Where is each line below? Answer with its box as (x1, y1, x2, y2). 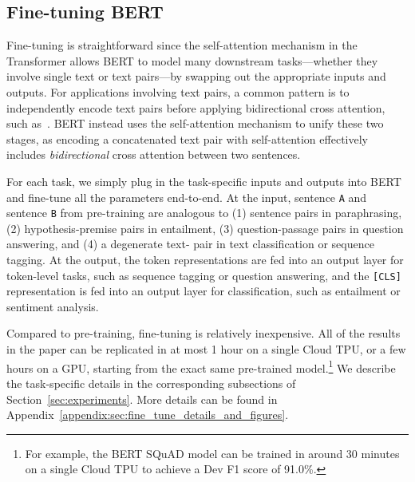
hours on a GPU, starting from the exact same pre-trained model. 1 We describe (6, 357, 396, 376)
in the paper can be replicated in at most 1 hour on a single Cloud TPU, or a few (6, 341, 406, 358)
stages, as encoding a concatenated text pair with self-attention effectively (6, 130, 368, 147)
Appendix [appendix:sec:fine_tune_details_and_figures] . (6, 406, 289, 423)
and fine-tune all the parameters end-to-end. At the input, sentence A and (6, 188, 367, 205)
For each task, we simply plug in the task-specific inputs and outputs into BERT (6, 172, 401, 189)
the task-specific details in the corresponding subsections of (6, 374, 296, 391)
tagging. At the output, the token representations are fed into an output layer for (6, 251, 404, 268)
